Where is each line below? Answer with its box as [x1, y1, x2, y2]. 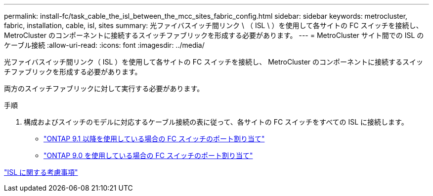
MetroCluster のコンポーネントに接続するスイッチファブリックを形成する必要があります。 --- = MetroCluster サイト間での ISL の [4, 31, 424, 39]
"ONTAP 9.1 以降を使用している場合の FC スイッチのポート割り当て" [43, 134, 265, 143]
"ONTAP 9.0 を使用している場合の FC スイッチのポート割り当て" [43, 151, 253, 160]
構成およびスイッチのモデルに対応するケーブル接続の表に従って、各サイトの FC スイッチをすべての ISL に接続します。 [24, 118, 408, 126]
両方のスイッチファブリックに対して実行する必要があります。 [4, 84, 204, 93]
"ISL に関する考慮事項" [4, 168, 78, 176]
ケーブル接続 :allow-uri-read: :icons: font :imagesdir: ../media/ [4, 41, 205, 49]
